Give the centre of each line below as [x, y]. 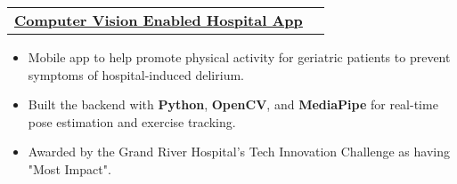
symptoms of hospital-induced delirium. [136, 74]
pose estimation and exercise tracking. [132, 121]
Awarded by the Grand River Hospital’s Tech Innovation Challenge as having [239, 152]
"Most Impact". [69, 168]
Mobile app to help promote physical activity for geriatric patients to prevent [239, 57]
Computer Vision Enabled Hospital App [159, 20]
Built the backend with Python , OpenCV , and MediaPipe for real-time [233, 104]
